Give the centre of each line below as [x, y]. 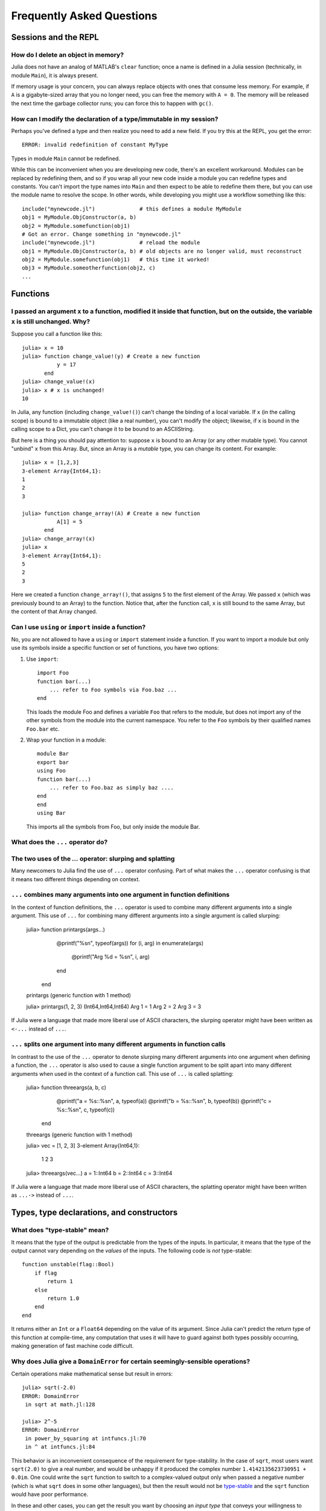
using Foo [51, 771]
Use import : [42, 659]
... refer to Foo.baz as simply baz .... [112, 788]
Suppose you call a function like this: [57, 334]
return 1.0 [63, 1298]
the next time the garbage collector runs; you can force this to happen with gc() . [112, 103]
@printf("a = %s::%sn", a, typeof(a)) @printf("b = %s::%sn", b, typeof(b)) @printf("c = [164, 1101]
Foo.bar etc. [43, 729]
